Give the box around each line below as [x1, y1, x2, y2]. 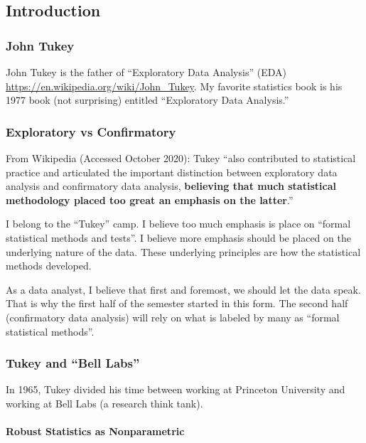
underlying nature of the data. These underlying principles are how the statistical [6, 244, 361, 259]
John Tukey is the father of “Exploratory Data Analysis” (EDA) [6, 65, 286, 79]
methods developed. [6, 258, 92, 273]
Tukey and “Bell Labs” [6, 354, 140, 372]
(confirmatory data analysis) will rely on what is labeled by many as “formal [6, 309, 340, 324]
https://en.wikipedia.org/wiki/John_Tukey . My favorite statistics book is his [6, 78, 343, 93]
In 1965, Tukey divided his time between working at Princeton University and [6, 382, 345, 397]
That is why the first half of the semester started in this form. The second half [6, 296, 348, 311]
